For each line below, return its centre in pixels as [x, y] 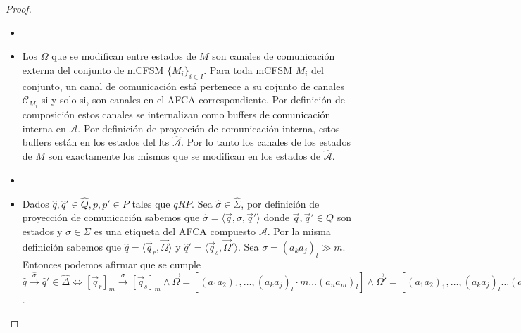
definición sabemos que [71, 246]
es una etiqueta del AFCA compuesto [175, 231]
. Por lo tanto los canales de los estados [265, 142]
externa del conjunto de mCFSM [93, 69]
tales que [151, 203]
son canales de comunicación [274, 56]
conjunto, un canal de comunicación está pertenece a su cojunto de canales [183, 86]
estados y [42, 231]
